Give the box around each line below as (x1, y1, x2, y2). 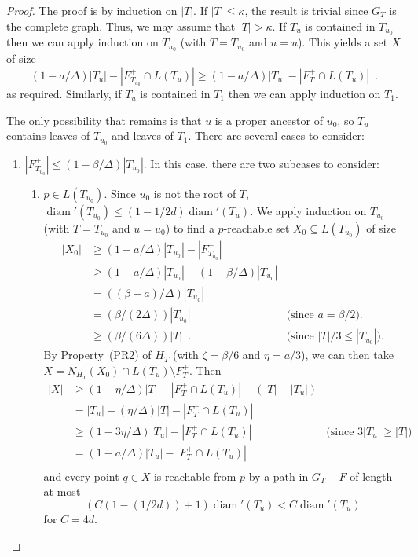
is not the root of (153, 185, 236, 201)
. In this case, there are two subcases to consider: (143, 155, 379, 171)
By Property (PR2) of (43, 346, 152, 363)
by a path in (248, 467, 309, 484)
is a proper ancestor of (214, 112, 323, 128)
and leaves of (112, 127, 174, 144)
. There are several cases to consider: (188, 127, 365, 144)
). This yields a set (298, 34, 388, 50)
